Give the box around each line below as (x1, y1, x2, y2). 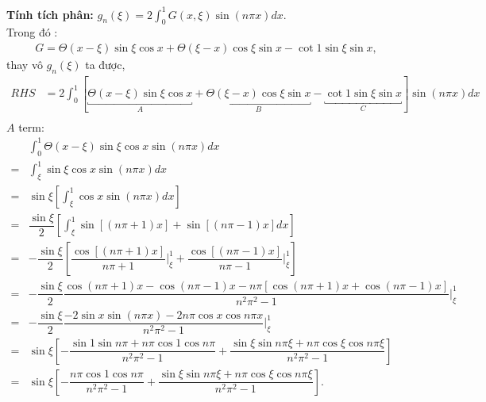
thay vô (6, 56, 43, 72)
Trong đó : (6, 24, 58, 40)
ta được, (85, 56, 125, 72)
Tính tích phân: (6, 6, 94, 22)
